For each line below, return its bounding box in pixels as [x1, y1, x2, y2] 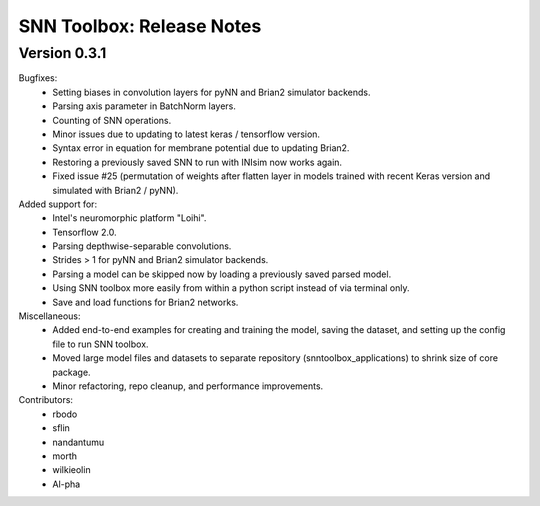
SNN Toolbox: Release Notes [18, 15, 262, 37]
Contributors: [18, 394, 74, 406]
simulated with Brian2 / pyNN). [52, 184, 179, 196]
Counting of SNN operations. [52, 114, 172, 126]
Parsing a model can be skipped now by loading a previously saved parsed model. [52, 268, 392, 280]
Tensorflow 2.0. [52, 226, 117, 238]
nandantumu [52, 436, 105, 448]
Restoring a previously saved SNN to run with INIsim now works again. [52, 156, 343, 168]
